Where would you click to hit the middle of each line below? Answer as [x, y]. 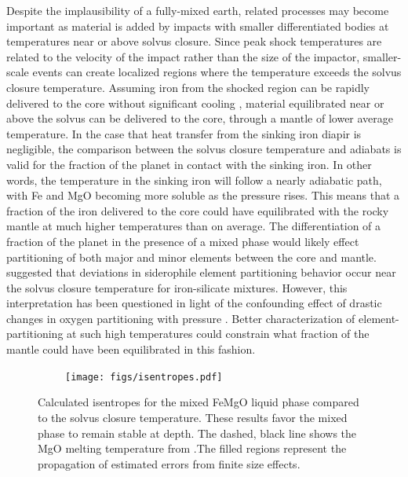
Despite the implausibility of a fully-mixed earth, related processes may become [198, 10]
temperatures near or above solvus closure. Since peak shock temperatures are [194, 41]
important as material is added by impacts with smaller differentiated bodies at [198, 26]
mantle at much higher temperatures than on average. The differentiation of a [194, 226]
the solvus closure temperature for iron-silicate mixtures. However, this [177, 287]
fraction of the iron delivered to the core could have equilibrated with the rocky [198, 210]
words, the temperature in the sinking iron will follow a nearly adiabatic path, [194, 180]
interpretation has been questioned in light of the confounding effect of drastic [194, 303]
